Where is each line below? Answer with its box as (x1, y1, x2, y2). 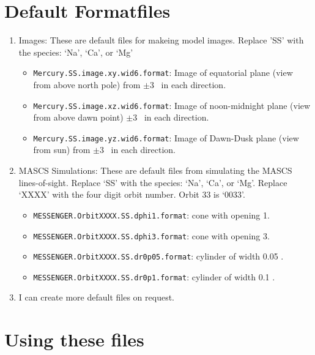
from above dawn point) (33, 111, 124, 124)
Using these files (4, 327, 144, 352)
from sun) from (33, 143, 91, 156)
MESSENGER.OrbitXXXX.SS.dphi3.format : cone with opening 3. (33, 229, 270, 242)
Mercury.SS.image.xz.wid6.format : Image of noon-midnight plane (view (33, 99, 311, 111)
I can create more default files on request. (18, 291, 174, 304)
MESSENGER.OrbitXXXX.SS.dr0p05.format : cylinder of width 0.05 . (33, 250, 284, 263)
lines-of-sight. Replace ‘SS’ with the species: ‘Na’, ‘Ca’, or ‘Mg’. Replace (18, 176, 287, 189)
